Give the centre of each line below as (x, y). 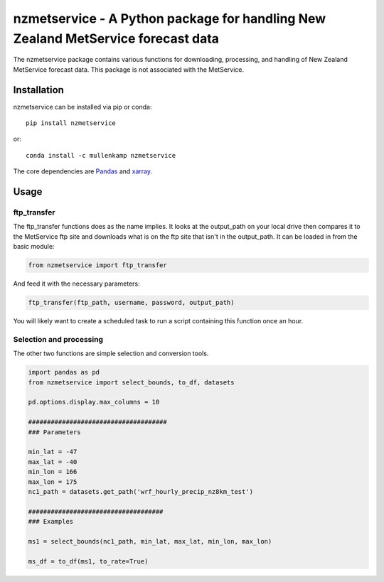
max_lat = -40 (53, 462)
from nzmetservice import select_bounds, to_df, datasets (131, 382)
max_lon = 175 (53, 482)
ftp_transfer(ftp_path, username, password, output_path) (131, 303)
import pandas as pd (64, 372)
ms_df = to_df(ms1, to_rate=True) (88, 561)
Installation (38, 90)
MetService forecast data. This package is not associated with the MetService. (129, 69)
